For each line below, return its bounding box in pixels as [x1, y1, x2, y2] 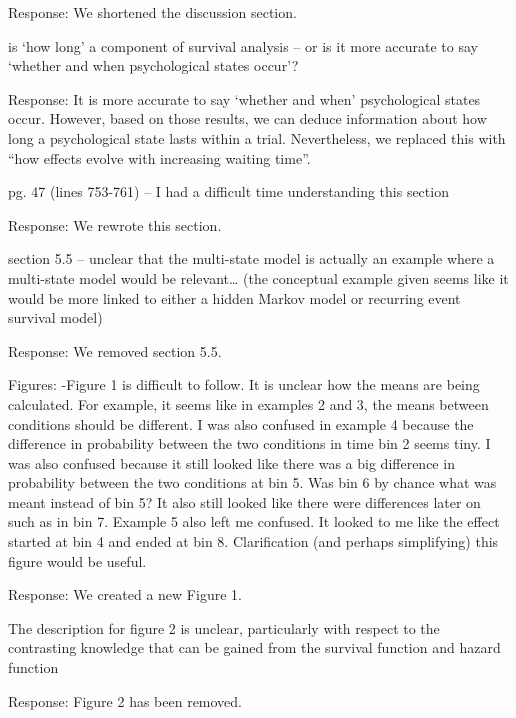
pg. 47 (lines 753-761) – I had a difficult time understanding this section [8, 181, 449, 202]
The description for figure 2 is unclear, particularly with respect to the [8, 617, 440, 638]
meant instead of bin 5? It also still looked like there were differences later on [8, 491, 481, 512]
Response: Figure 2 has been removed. [8, 690, 243, 711]
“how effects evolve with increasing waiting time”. [8, 147, 311, 168]
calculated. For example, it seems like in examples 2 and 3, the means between [8, 393, 489, 414]
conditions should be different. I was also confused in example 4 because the [8, 413, 474, 434]
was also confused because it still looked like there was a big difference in [8, 452, 455, 473]
